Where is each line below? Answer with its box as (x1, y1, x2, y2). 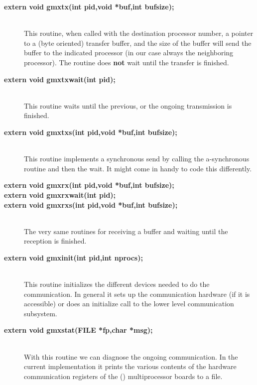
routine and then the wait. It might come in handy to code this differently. (24, 163, 252, 173)
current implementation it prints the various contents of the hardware (24, 361, 237, 372)
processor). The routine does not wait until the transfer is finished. (24, 57, 229, 67)
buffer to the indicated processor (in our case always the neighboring (24, 47, 234, 58)
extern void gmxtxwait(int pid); (4, 74, 116, 84)
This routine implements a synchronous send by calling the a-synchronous (24, 153, 250, 164)
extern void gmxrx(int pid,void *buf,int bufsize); (4, 180, 174, 190)
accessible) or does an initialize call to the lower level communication (24, 298, 234, 309)
